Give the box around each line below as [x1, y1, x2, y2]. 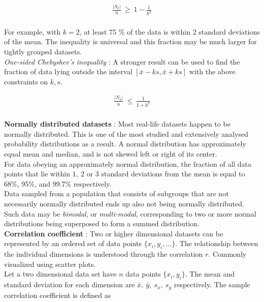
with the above [189, 66, 236, 77]
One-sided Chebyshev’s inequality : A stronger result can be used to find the [4, 56, 240, 67]
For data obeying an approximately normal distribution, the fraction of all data [4, 158, 252, 169]
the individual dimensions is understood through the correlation [4, 249, 203, 259]
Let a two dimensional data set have [4, 268, 117, 279]
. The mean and [185, 268, 235, 279]
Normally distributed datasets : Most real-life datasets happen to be [4, 118, 230, 129]
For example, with [4, 26, 61, 37]
